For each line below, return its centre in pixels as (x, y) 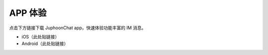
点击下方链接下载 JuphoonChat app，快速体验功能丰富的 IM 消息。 (78, 28)
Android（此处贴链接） (45, 44)
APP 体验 (28, 13)
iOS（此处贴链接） (40, 37)
